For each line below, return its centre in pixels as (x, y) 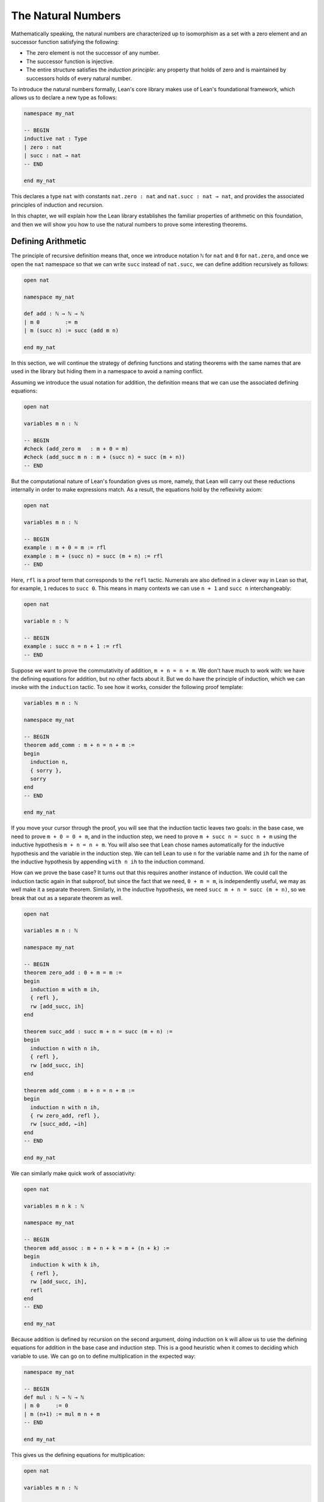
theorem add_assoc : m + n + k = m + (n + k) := (97, 1248)
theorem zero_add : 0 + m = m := (73, 973)
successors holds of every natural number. (79, 78)
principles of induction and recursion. (57, 205)
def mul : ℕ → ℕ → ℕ (54, 1397)
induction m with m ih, (65, 990)
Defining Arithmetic (49, 241)
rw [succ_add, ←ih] (59, 1124)
